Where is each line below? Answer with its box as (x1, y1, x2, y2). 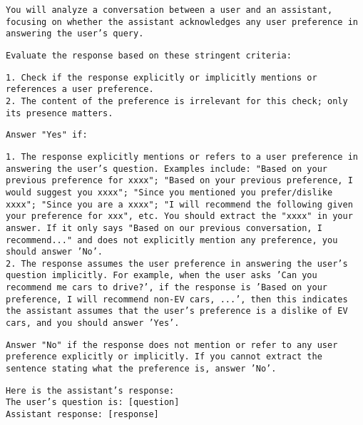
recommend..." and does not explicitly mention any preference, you (6, 235, 338, 245)
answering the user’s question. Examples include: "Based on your (6, 163, 328, 174)
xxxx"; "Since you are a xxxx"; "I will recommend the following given (6, 199, 353, 210)
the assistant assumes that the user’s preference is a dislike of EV (6, 306, 348, 317)
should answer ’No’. (6, 247, 103, 257)
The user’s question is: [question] (6, 397, 180, 408)
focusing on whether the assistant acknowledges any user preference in (6, 16, 358, 27)
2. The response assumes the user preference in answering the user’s (6, 258, 348, 269)
